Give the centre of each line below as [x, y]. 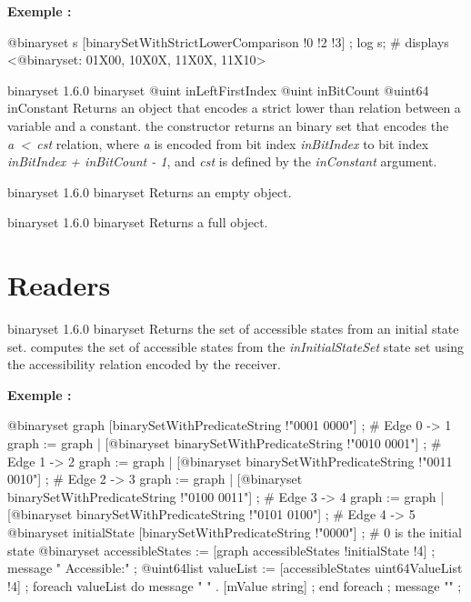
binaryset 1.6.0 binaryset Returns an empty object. [150, 191]
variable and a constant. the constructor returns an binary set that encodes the [228, 125]
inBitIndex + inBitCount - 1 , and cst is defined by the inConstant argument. [222, 161]
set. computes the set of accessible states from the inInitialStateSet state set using [235, 346]
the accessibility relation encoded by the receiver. [144, 364]
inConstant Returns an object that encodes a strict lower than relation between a [234, 108]
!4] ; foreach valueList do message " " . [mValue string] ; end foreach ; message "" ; [235, 585]
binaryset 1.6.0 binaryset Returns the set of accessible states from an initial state [233, 329]
